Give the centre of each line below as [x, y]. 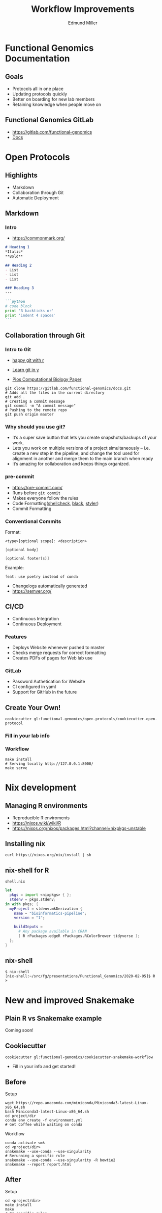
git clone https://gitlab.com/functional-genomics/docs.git [68, 389]
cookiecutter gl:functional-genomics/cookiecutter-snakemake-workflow [79, 1057]
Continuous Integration [35, 618]
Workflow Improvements [83, 9]
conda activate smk [25, 1143]
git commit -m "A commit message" [41, 406]
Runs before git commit [36, 493]
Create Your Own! [33, 708]
